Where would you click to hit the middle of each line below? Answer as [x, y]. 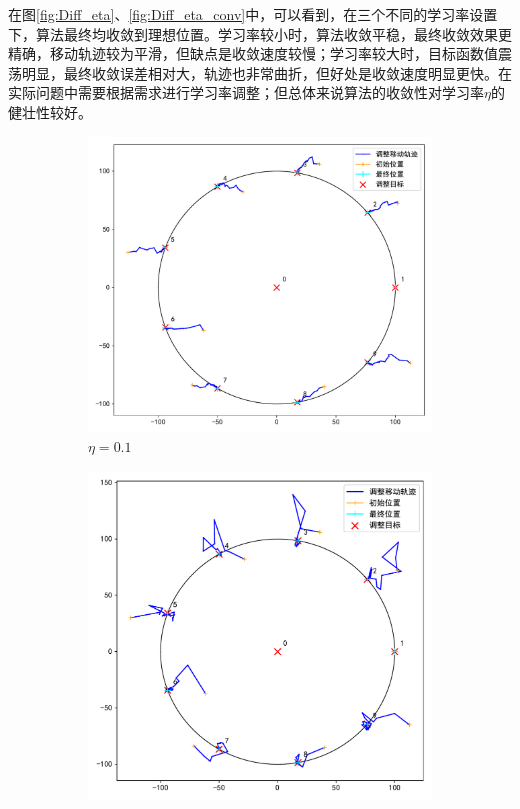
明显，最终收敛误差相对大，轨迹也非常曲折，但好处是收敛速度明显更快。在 [266, 72]
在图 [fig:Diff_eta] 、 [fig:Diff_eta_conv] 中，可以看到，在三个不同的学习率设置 [253, 14]
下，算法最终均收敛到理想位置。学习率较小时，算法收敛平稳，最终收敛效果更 [260, 33]
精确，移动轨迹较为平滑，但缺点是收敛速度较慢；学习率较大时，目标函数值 [253, 53]
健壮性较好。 [50, 111]
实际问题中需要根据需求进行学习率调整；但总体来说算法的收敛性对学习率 [246, 92]
